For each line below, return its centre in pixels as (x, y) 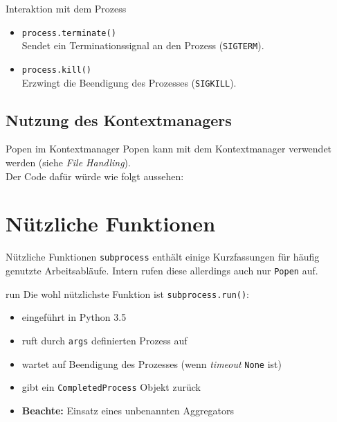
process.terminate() (69, 33)
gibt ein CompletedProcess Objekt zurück (111, 387)
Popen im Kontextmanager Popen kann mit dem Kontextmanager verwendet (169, 149)
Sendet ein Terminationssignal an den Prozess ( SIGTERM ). (143, 45)
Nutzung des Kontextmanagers (119, 120)
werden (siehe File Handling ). (68, 162)
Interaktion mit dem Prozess (66, 8)
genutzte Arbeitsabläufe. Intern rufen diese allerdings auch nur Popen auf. (162, 270)
